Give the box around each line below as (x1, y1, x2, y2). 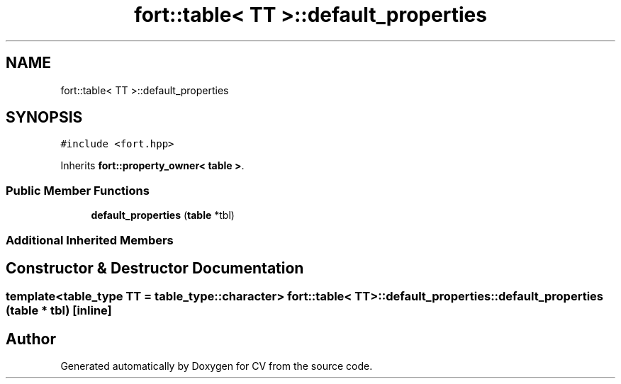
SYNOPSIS (6, 108, 83, 127)
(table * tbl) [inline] (6, 303, 112, 318)
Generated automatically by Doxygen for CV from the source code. (60, 360, 373, 373)
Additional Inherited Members (6, 232, 174, 247)
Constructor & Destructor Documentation (6, 259, 304, 277)
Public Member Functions (6, 183, 150, 198)
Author (6, 329, 56, 348)
